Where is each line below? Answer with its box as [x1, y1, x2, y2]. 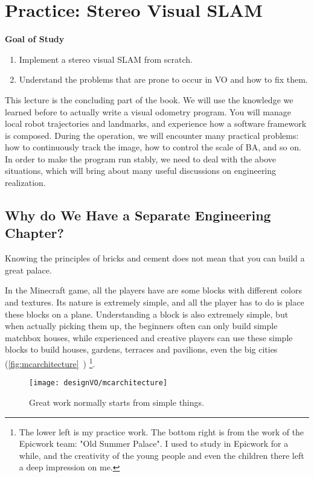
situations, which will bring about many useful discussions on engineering [5, 164, 277, 177]
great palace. [5, 263, 52, 276]
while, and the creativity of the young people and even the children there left [19, 449, 304, 461]
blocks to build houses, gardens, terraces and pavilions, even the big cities [5, 343, 278, 356]
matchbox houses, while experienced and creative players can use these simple [5, 331, 293, 344]
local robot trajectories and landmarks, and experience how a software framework [5, 117, 307, 130]
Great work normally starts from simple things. [29, 395, 204, 408]
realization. [5, 176, 46, 189]
